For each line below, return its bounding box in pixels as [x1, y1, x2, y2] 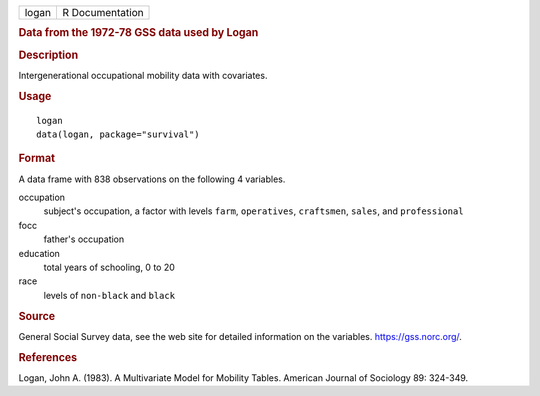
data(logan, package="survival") [36, 128, 200, 140]
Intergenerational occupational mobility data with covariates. [18, 69, 268, 81]
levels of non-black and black [43, 289, 175, 301]
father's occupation [43, 233, 125, 245]
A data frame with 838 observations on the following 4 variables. [18, 173, 286, 185]
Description [18, 48, 79, 62]
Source [18, 309, 56, 323]
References [18, 350, 78, 364]
